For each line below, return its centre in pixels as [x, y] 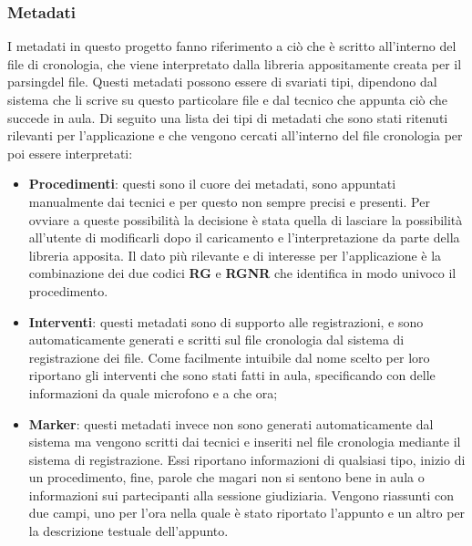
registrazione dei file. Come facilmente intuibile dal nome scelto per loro [229, 357]
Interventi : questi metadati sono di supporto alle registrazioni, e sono [226, 321]
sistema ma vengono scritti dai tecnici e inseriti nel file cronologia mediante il [245, 442]
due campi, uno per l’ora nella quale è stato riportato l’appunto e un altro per [247, 513]
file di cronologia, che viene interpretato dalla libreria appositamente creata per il [235, 63]
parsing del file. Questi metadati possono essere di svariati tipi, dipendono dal [222, 82]
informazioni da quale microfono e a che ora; [153, 392]
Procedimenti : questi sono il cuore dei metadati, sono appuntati [212, 184]
